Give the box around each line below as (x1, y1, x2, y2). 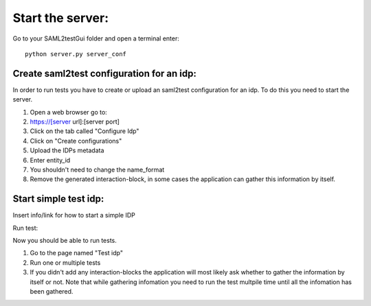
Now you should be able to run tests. (12, 237, 117, 245)
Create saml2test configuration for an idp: (12, 67, 197, 79)
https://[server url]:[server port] (30, 117, 120, 126)
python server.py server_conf (25, 50, 127, 58)
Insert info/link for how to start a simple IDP (12, 211, 135, 220)
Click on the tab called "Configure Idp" (30, 127, 139, 135)
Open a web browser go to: (30, 108, 108, 116)
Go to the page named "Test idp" (30, 249, 124, 257)
